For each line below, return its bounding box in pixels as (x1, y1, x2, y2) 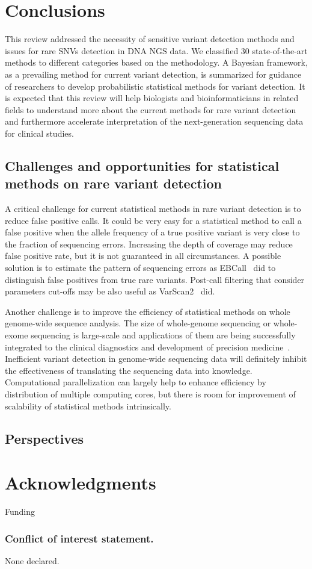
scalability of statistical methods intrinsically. (5, 399, 171, 412)
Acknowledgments (5, 470, 156, 495)
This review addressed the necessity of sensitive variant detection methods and (5, 33, 295, 45)
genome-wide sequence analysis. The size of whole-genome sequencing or (5, 317, 271, 329)
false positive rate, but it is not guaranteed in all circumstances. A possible (5, 249, 281, 262)
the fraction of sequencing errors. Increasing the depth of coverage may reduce (5, 237, 293, 250)
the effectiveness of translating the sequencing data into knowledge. (5, 364, 252, 376)
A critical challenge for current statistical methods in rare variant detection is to (5, 202, 301, 215)
